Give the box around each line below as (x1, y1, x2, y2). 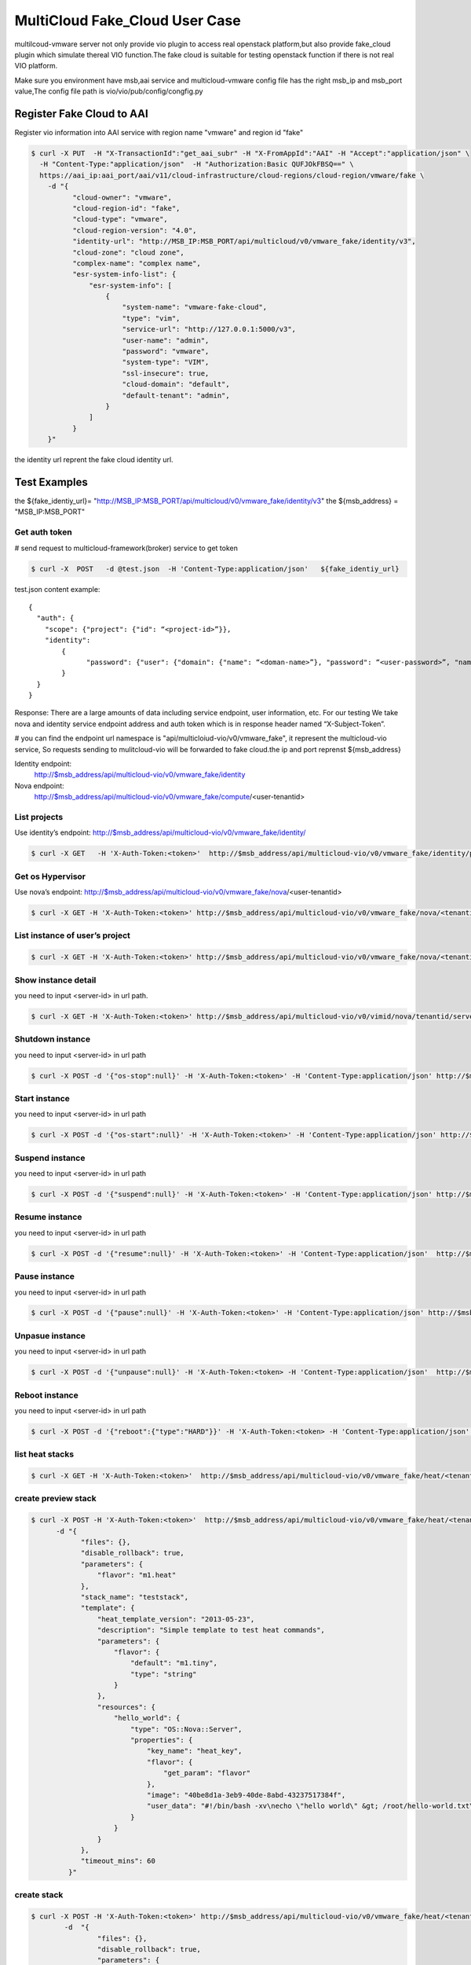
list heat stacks (14, 1449, 75, 1460)
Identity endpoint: (14, 759, 72, 769)
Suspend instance (14, 1152, 86, 1163)
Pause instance (14, 1271, 75, 1282)
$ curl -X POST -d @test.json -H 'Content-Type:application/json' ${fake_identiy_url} (31, 564, 400, 573)
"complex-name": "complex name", (71, 259, 202, 267)
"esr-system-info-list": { (71, 270, 177, 279)
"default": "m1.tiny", (130, 1658, 217, 1668)
